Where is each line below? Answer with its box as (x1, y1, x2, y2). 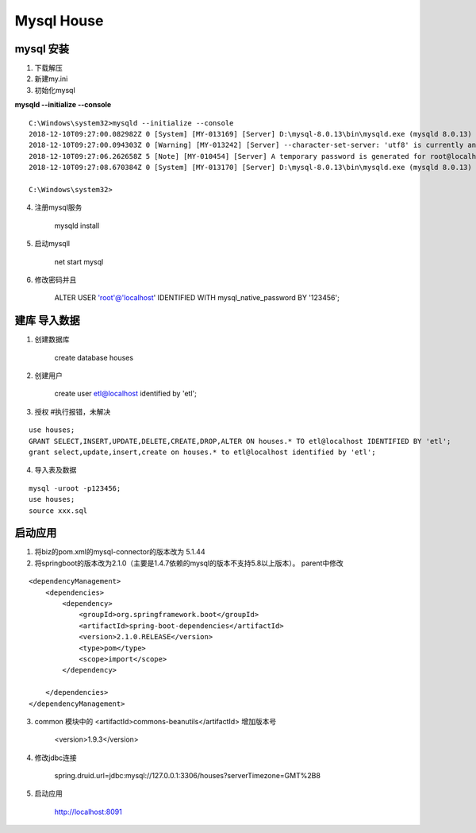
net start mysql (54, 256, 104, 266)
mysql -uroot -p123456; (29, 484, 121, 492)
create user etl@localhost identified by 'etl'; (54, 389, 198, 399)
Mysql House (14, 12, 104, 29)
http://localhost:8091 (54, 807, 122, 816)
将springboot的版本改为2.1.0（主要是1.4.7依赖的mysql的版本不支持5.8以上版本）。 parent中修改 (34, 558, 344, 568)
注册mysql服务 (34, 202, 83, 212)
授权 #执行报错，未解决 (34, 407, 111, 416)
